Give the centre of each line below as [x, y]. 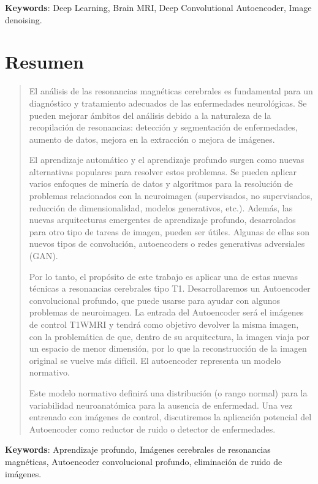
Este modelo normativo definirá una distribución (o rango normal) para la [168, 392]
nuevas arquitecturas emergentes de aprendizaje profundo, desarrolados [162, 220]
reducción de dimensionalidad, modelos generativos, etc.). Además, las [161, 207]
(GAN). [44, 256]
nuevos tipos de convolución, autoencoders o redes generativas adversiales [167, 244]
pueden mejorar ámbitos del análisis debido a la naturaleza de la [150, 115]
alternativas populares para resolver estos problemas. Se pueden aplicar [163, 171]
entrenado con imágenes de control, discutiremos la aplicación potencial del [170, 417]
